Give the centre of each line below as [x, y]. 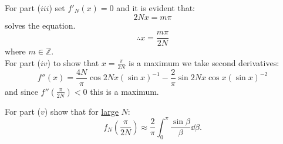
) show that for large [81, 111]
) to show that [73, 62]
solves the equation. [40, 25]
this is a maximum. [124, 91]
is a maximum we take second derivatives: [204, 62]
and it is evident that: [156, 8]
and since [21, 91]
